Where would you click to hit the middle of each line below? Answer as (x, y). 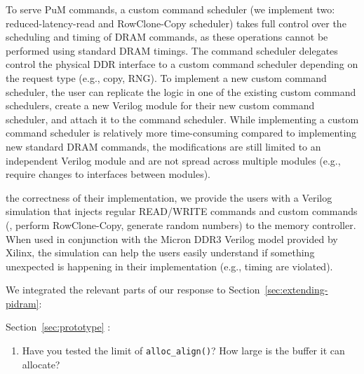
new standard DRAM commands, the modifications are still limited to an (163, 146)
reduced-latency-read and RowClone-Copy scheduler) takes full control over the (176, 23)
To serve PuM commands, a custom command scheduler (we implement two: (170, 9)
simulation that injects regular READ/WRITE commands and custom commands (182, 211)
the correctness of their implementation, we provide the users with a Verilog (169, 197)
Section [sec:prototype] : (58, 327)
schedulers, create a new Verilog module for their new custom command (160, 105)
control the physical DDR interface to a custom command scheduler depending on (182, 64)
